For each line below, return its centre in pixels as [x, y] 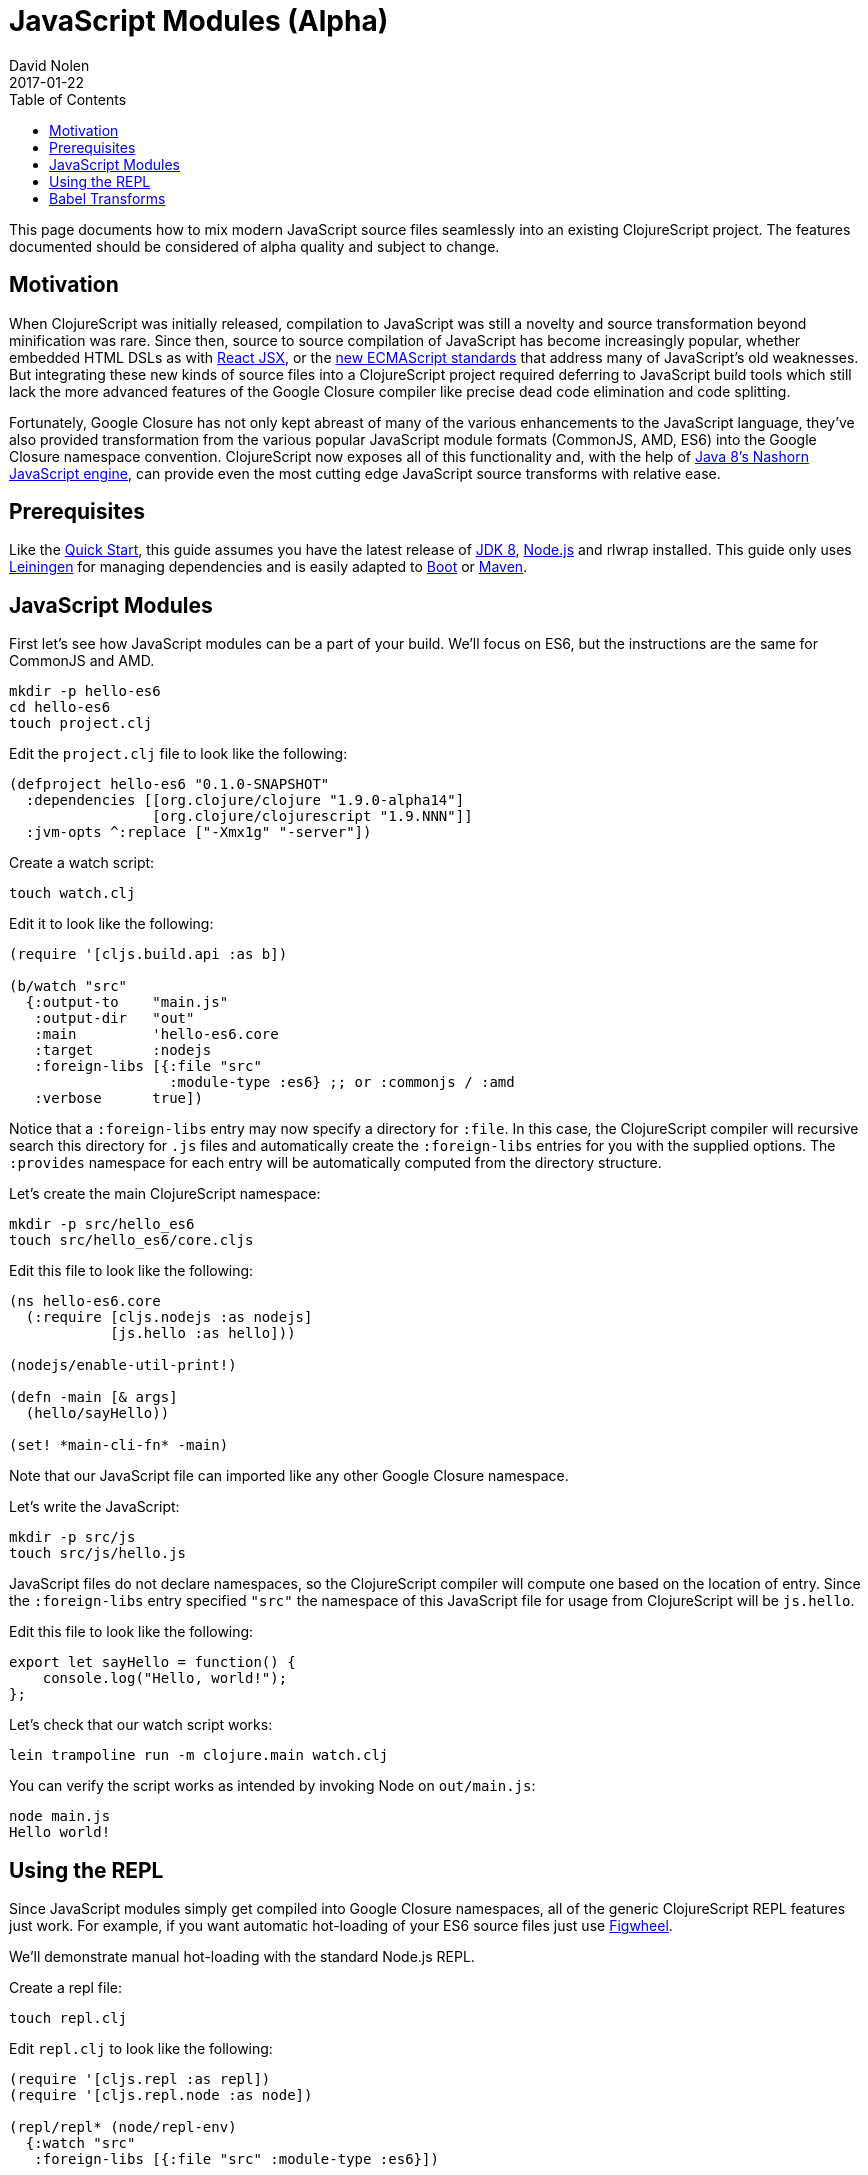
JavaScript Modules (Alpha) [199, 21]
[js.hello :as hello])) [203, 1333]
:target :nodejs [123, 1050]
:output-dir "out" [114, 1018]
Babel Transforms [107, 198]
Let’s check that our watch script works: [141, 1725]
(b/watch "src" [68, 986]
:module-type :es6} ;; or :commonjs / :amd [342, 1082]
